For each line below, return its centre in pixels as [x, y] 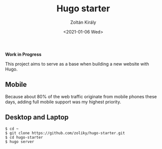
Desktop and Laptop [37, 117]
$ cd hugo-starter [24, 137]
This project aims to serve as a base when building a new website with [77, 64]
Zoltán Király [83, 22]
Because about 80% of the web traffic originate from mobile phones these [81, 96]
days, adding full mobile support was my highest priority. [63, 102]
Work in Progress [23, 54]
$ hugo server [20, 142]
